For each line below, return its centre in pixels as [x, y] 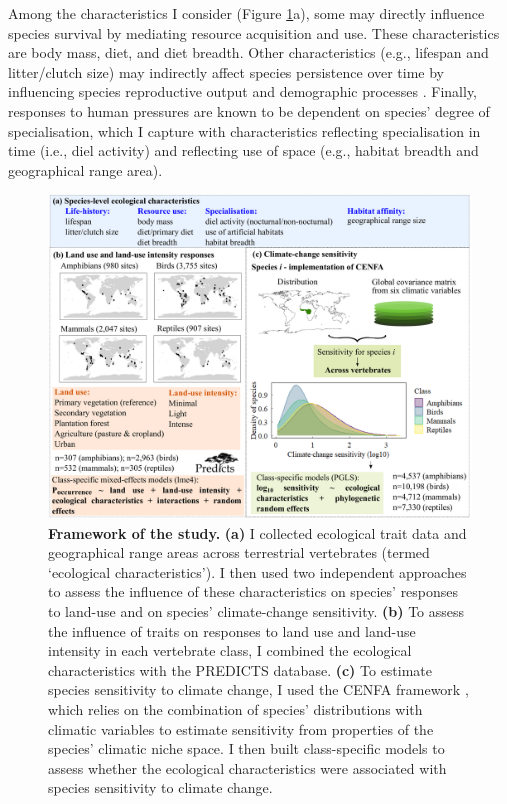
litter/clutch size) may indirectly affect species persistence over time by [226, 71]
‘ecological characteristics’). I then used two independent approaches [257, 571]
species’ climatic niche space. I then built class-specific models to [246, 748]
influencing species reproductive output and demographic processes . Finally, [243, 91]
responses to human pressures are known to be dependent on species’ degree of [249, 110]
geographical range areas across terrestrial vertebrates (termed [239, 552]
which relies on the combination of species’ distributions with [235, 708]
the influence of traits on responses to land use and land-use [232, 630]
